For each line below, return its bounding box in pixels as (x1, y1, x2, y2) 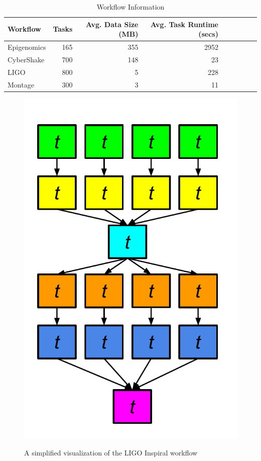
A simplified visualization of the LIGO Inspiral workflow (24, 447, 198, 457)
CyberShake (8, 54, 45, 64)
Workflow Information (96, 2, 165, 12)
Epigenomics (8, 42, 46, 52)
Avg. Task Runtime (150, 19, 218, 29)
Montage (8, 79, 34, 89)
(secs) (198, 29, 218, 39)
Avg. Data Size (86, 19, 139, 29)
